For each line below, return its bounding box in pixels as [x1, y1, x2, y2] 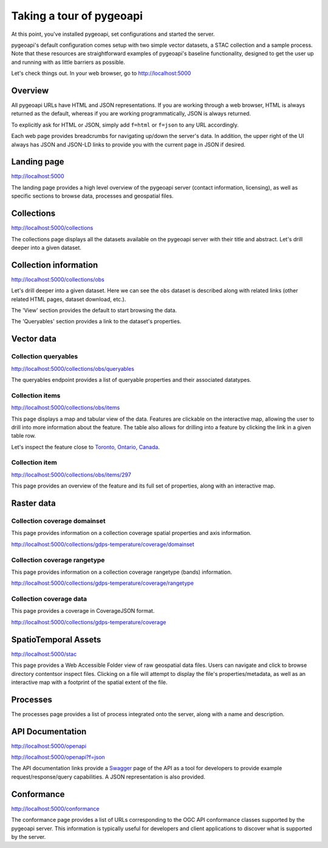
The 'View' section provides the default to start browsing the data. [11, 307, 177, 314]
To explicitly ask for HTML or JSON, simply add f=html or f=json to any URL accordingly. [11, 121, 239, 128]
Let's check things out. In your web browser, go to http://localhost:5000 [11, 70, 191, 77]
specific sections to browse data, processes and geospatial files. [11, 192, 174, 200]
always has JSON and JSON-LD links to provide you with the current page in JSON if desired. [11, 140, 246, 148]
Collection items [11, 391, 61, 399]
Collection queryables [11, 353, 78, 361]
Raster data [11, 498, 56, 509]
